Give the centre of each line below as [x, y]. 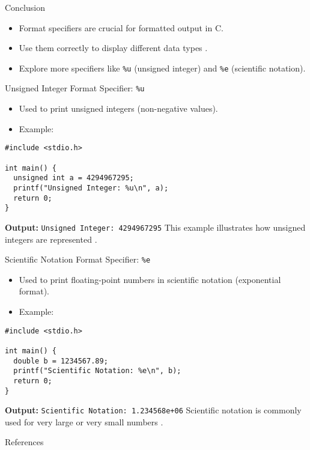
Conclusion [25, 7]
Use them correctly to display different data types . [113, 48]
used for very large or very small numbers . [84, 421]
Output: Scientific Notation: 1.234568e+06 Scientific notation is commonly [153, 410]
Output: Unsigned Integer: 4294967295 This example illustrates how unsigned [155, 227]
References [24, 442]
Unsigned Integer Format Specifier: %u [75, 88]
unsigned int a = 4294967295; [74, 178]
